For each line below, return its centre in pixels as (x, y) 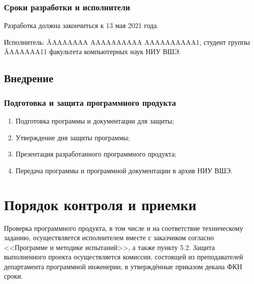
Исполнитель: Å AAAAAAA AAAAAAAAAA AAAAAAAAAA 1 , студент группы (127, 42)
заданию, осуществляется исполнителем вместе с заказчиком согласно (109, 237)
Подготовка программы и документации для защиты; (95, 121)
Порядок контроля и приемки (100, 204)
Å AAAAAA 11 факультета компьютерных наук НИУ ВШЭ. (93, 51)
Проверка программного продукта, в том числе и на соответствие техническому (124, 228)
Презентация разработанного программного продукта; (96, 154)
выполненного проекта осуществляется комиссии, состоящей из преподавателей (124, 257)
